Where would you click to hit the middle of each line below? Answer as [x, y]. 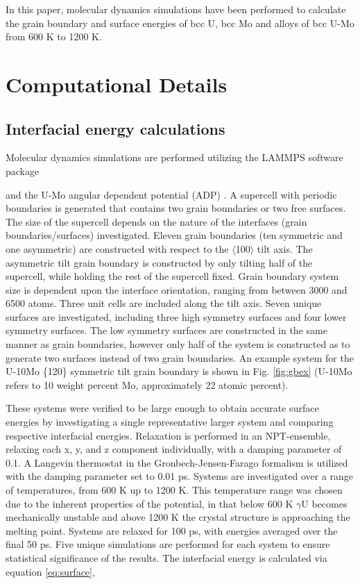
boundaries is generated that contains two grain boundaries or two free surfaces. [176, 208]
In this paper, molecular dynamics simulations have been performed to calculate [176, 9]
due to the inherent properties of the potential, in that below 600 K [149, 503]
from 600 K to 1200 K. [54, 36]
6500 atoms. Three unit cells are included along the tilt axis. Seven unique [164, 303]
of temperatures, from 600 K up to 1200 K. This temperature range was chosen [174, 490]
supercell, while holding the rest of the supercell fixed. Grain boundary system [172, 276]
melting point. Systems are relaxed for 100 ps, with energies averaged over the [172, 530]
